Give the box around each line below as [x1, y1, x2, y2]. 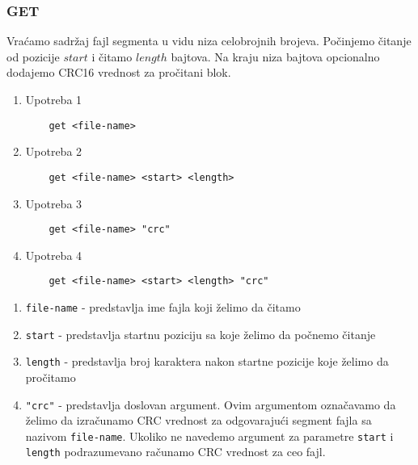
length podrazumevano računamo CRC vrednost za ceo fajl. [25, 443, 326, 460]
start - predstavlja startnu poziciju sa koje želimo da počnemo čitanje [25, 325, 376, 342]
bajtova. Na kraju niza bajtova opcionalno [171, 48, 380, 65]
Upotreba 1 [25, 91, 82, 107]
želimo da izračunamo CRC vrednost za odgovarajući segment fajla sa [25, 412, 372, 429]
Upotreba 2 [25, 143, 82, 160]
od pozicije [6, 48, 60, 65]
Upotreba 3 [25, 195, 82, 212]
